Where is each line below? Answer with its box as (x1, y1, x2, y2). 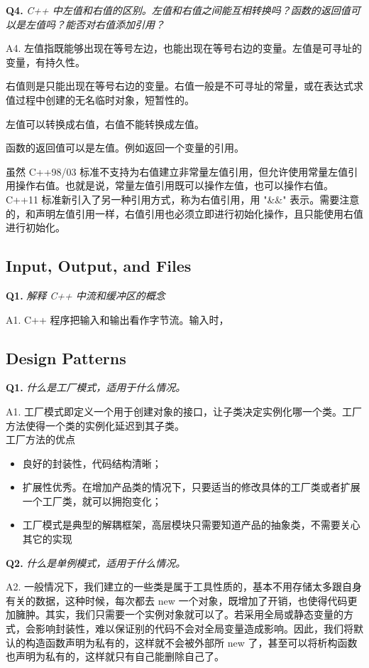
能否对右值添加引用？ (65, 16, 165, 31)
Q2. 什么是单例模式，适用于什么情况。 (6, 555, 186, 570)
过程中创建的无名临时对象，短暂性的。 (15, 92, 194, 107)
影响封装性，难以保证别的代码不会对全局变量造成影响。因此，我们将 (35, 621, 353, 636)
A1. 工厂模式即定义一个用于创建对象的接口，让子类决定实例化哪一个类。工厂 (6, 403, 363, 418)
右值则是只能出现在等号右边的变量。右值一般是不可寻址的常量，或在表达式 (6, 78, 353, 93)
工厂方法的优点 (6, 432, 75, 447)
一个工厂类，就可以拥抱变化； (22, 493, 162, 508)
